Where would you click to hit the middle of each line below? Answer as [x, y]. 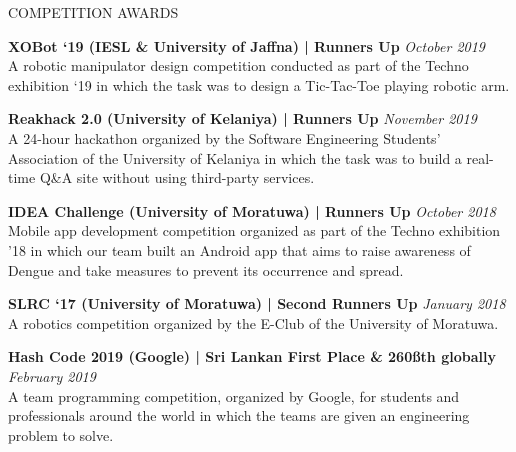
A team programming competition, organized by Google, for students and [234, 395]
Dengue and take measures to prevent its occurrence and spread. [206, 269]
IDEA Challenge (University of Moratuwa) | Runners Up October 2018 [252, 210]
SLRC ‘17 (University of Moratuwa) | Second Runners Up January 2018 [257, 303]
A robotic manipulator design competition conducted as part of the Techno [238, 65]
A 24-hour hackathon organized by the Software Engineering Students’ [224, 137]
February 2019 [52, 375]
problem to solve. [61, 434]
